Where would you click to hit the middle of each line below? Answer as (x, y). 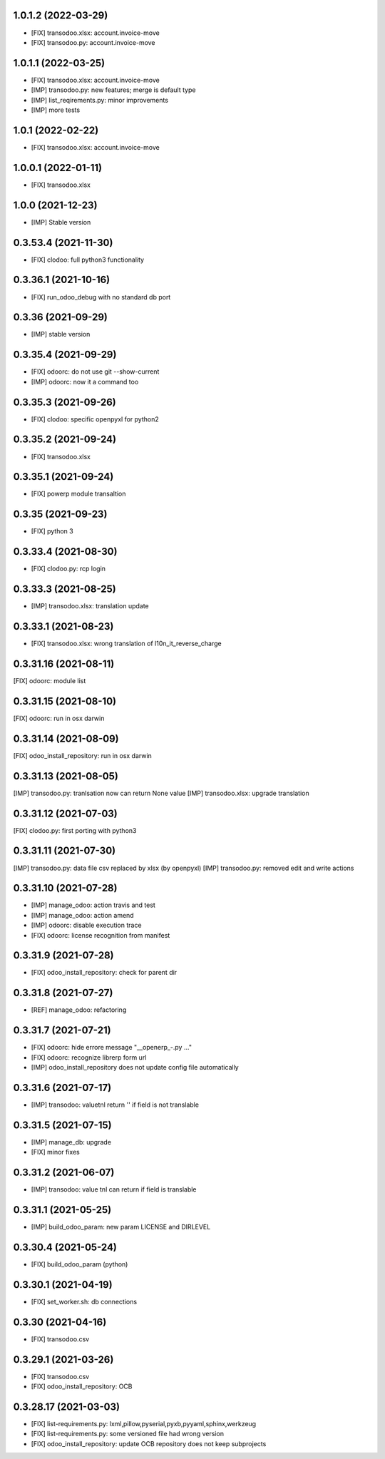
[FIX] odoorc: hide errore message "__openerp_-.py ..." (112, 1048)
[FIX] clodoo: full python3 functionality (88, 260)
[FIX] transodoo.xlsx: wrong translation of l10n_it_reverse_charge (127, 644)
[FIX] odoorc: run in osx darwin (59, 718)
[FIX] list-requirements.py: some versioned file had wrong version (128, 1434)
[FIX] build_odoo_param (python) (79, 1264)
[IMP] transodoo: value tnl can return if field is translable (114, 1189)
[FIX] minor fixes (55, 1152)
